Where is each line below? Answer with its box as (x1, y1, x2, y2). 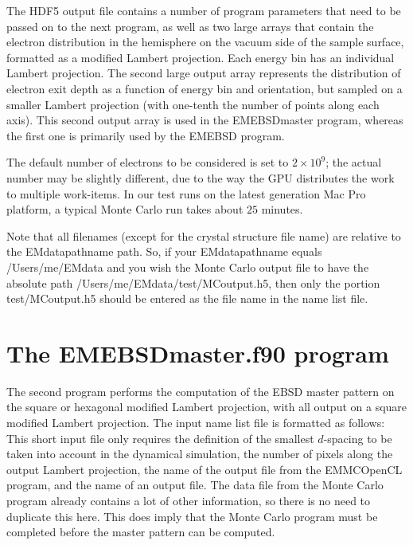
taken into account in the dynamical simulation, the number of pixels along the (6, 445, 393, 462)
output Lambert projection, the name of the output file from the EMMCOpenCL (6, 461, 403, 477)
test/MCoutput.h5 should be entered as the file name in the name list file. (6, 290, 368, 307)
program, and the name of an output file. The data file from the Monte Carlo (6, 476, 384, 493)
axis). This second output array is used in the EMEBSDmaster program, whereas (6, 112, 403, 128)
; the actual (325, 154, 382, 171)
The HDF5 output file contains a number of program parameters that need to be (6, 2, 401, 18)
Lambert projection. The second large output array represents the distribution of (6, 65, 401, 81)
